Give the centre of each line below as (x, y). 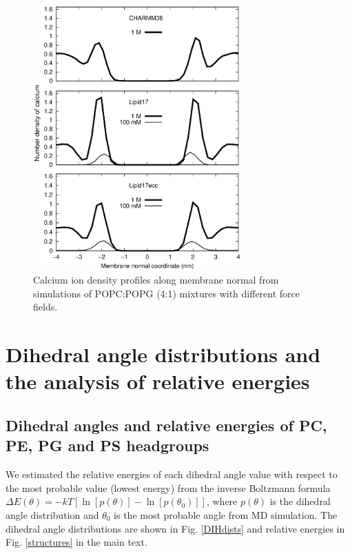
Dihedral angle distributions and (163, 354)
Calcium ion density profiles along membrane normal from (156, 280)
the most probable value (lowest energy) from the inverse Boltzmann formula (168, 487)
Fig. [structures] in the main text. (76, 542)
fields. (45, 307)
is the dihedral (300, 501)
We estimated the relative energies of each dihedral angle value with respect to (172, 474)
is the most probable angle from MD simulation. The (226, 514)
